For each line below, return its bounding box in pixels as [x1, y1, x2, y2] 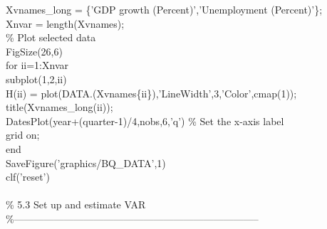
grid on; [6, 127, 40, 142]
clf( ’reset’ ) [6, 169, 50, 184]
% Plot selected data [6, 30, 96, 45]
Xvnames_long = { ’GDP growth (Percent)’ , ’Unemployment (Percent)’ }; [6, 2, 323, 16]
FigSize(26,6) [6, 43, 63, 58]
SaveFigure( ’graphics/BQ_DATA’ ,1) [6, 155, 166, 170]
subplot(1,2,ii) [6, 71, 67, 86]
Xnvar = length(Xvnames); [6, 16, 125, 31]
